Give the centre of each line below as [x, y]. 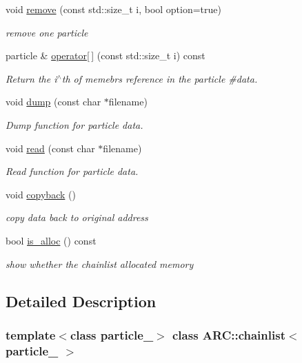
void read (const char [50, 148]
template [31, 334]
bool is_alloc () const [51, 240]
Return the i [31, 78]
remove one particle [47, 32]
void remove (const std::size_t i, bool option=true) [114, 9]
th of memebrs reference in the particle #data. [160, 78]
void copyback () [41, 194]
